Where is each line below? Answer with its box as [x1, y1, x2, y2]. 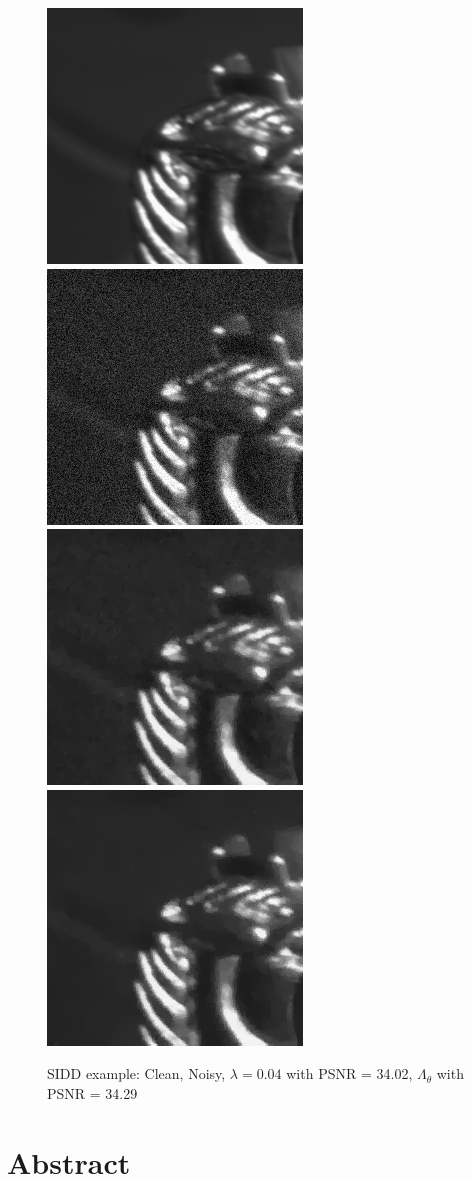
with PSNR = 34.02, [286, 1063, 413, 1084]
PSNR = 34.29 [47, 1082, 138, 1103]
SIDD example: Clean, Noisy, [47, 1063, 226, 1084]
